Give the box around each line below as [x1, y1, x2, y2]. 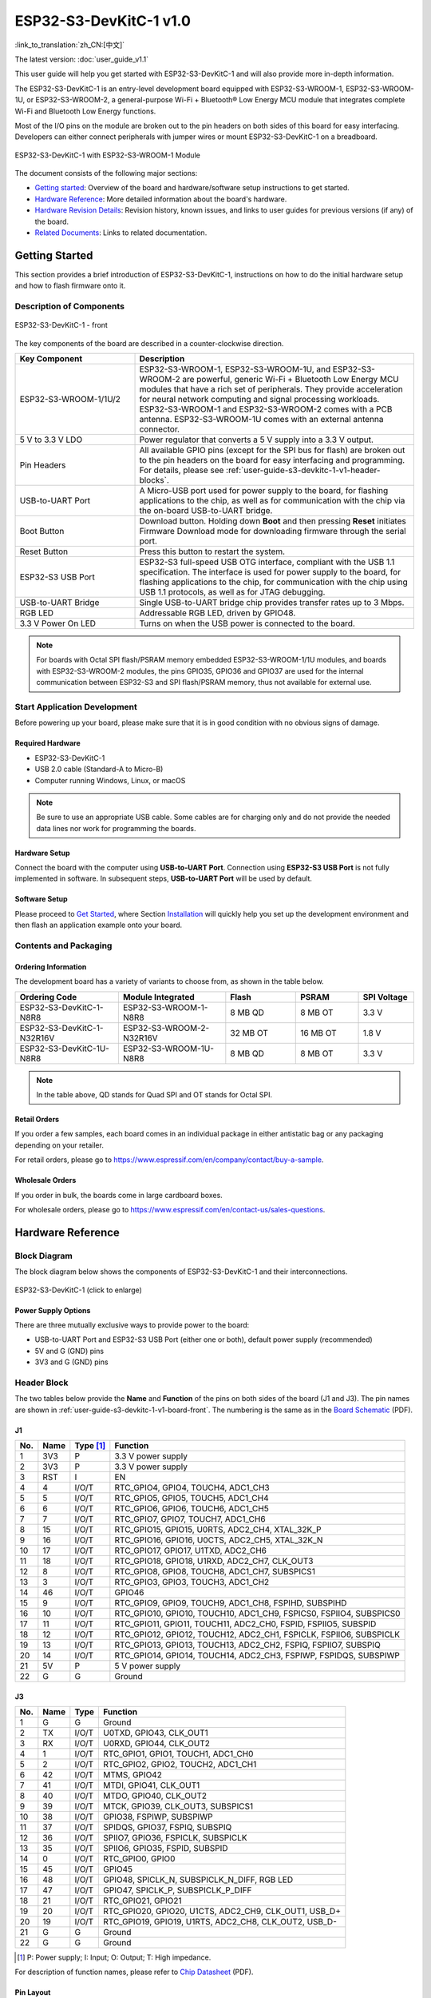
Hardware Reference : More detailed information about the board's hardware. [34, 194, 287, 204]
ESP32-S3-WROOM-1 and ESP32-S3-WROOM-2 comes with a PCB [139, 404, 393, 415]
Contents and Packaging [14, 940, 113, 951]
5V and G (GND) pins [34, 1346, 104, 1355]
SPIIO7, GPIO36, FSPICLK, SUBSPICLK [103, 1832, 247, 1843]
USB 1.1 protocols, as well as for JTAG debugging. [139, 587, 326, 598]
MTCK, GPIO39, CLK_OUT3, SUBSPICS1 [103, 1801, 254, 1812]
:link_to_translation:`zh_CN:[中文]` [14, 40, 125, 50]
